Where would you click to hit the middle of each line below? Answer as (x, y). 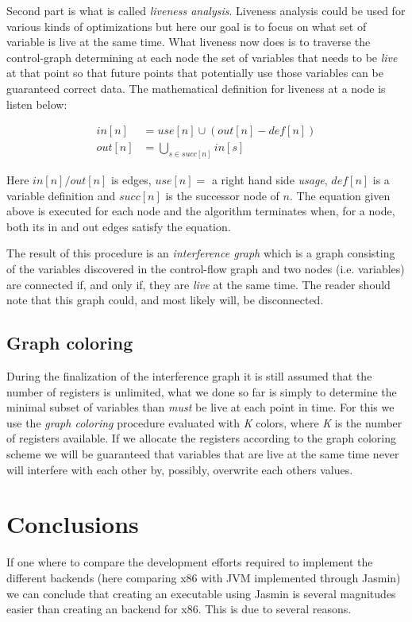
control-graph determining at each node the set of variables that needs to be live (202, 57)
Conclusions (73, 524)
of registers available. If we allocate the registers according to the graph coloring (201, 438)
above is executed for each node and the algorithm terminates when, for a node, (201, 211)
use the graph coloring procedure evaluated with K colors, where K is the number (204, 422)
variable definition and (61, 195)
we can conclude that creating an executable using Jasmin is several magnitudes (201, 593)
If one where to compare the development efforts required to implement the (190, 562)
